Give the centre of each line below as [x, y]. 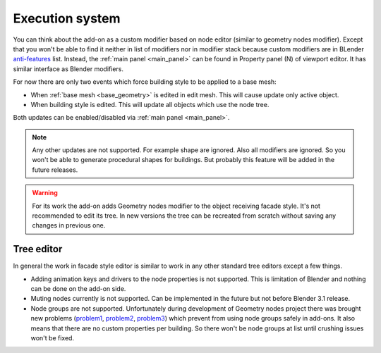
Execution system [67, 18]
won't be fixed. [52, 338]
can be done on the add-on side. [78, 289]
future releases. [55, 170]
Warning [45, 193]
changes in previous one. [69, 225]
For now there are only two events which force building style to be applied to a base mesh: [145, 82]
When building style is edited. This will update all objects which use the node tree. [150, 104]
